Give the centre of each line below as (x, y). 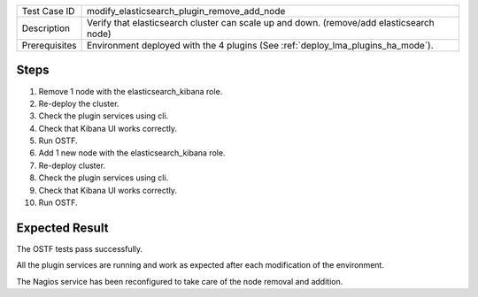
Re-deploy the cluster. (79, 103)
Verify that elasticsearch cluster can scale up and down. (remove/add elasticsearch (260, 23)
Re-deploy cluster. (72, 165)
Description (46, 28)
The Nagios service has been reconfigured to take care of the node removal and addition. (180, 281)
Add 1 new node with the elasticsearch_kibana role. (132, 153)
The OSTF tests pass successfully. (80, 248)
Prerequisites (49, 46)
